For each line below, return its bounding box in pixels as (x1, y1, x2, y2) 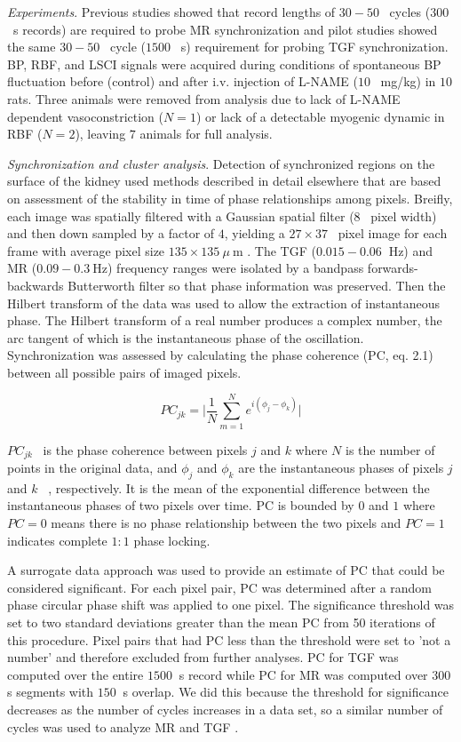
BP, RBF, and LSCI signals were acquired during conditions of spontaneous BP (7, 54, 441, 73)
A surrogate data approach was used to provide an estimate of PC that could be (7, 561, 445, 579)
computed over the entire (7, 665, 144, 683)
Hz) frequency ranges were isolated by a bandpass (92, 259, 364, 277)
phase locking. (133, 531, 211, 549)
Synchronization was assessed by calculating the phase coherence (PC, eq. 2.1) (7, 346, 433, 364)
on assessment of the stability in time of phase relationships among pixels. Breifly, (7, 188, 453, 207)
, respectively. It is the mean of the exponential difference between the (48, 478, 430, 497)
